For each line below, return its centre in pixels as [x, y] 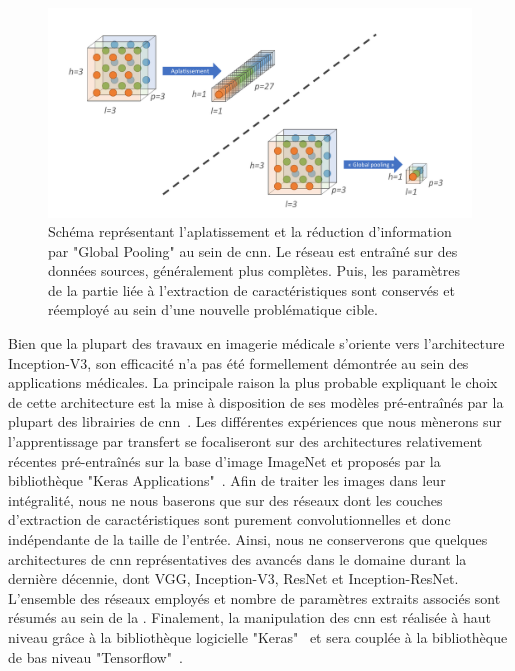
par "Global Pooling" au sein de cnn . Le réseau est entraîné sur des [253, 250]
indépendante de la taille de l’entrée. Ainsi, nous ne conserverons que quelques [248, 539]
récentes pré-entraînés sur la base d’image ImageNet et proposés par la [224, 460]
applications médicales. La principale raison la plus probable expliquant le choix [253, 382]
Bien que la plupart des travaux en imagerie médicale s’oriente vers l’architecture [256, 343]
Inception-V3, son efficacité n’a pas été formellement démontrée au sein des [238, 362]
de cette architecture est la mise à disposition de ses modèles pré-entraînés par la [256, 401]
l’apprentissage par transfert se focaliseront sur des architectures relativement [245, 441]
